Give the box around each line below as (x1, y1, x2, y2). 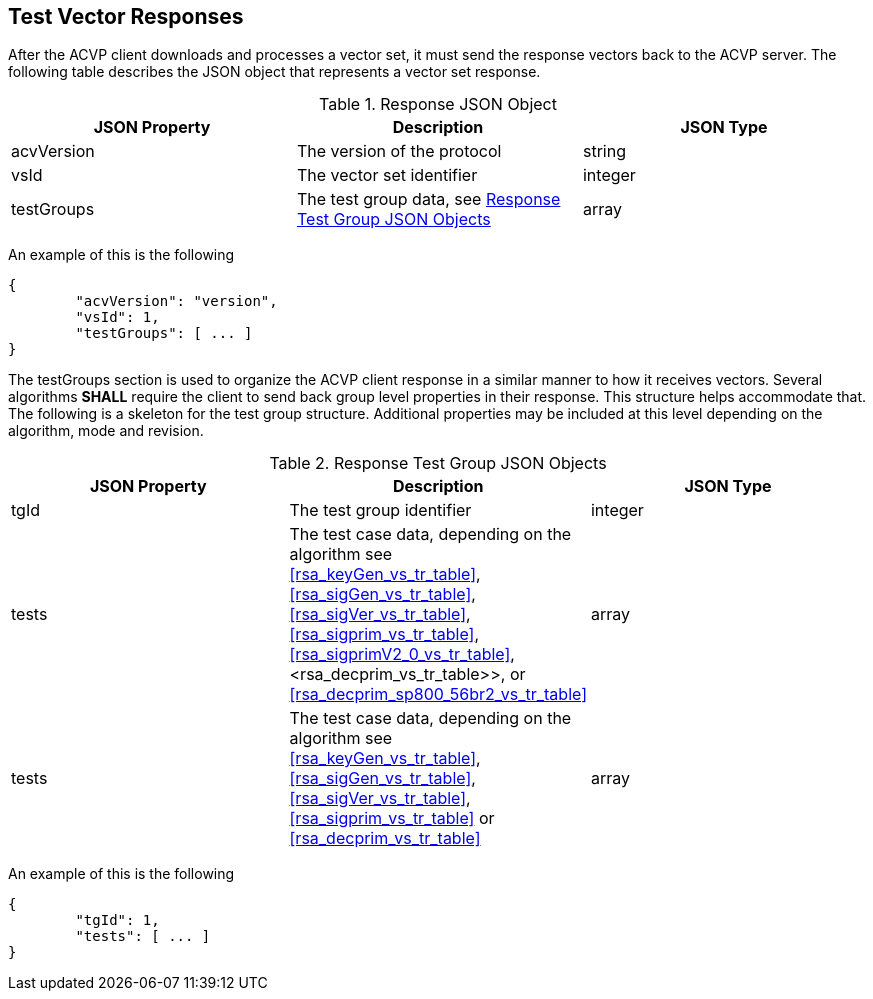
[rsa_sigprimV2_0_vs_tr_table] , (289, 644, 515, 665)
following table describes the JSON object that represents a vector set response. (8, 63, 541, 81)
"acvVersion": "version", (75, 293, 278, 310)
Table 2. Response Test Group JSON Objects (269, 453, 607, 474)
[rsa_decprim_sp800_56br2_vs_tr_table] (289, 684, 587, 705)
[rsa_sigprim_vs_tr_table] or (289, 808, 495, 829)
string (582, 141, 626, 162)
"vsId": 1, (75, 309, 160, 326)
